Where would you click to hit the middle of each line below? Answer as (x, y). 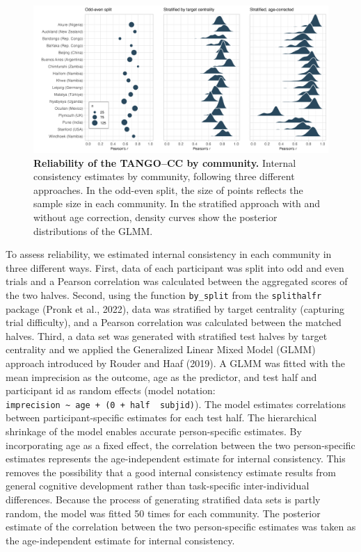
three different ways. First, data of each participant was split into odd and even (175, 267)
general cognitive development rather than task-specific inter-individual (158, 486)
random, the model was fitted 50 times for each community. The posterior (163, 513)
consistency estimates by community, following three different (164, 176)
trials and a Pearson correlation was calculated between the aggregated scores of (177, 281)
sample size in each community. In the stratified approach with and (177, 203)
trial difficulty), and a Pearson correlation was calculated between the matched (174, 322)
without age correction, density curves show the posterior (155, 217)
